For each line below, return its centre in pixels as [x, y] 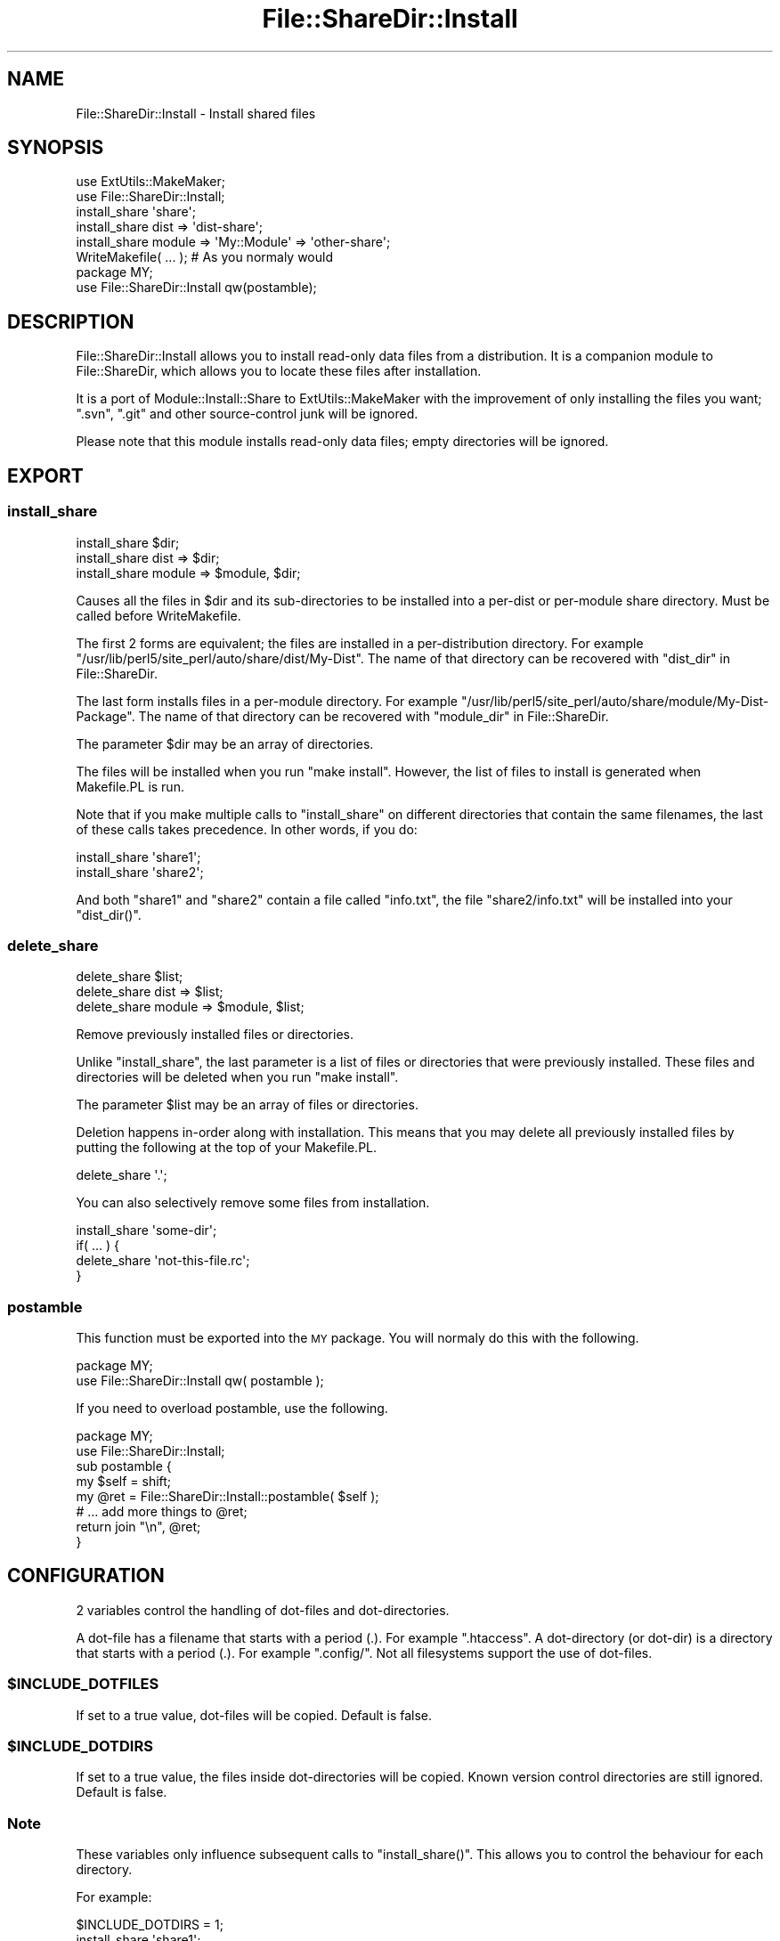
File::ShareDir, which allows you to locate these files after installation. [279, 371]
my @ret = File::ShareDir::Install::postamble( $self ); [227, 1496]
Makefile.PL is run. [130, 786]
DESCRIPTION [71, 321]
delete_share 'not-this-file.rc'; [163, 1261]
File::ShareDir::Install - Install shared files [196, 113]
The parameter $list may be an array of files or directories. [247, 1105]
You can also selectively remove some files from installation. [253, 1203]
